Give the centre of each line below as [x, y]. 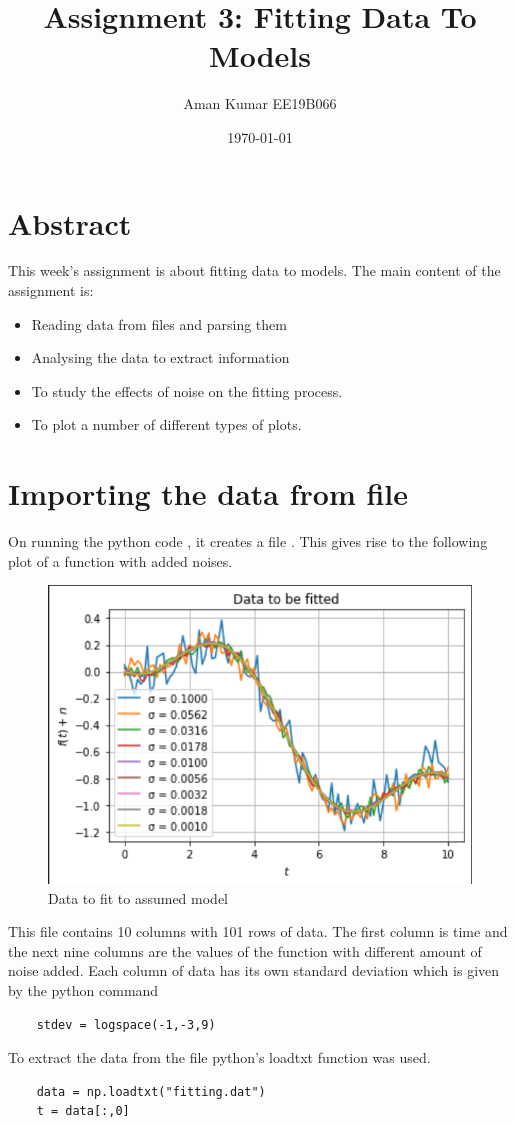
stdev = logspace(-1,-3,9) [126, 1024]
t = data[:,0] [83, 1111]
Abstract [70, 222]
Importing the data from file [208, 493]
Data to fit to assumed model [138, 897]
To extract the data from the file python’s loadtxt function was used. [219, 1057]
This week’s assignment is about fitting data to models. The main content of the [254, 270]
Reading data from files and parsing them [159, 323]
